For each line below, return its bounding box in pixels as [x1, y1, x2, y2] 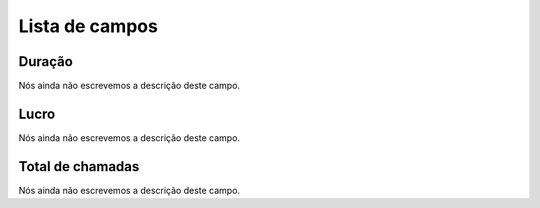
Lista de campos [18, 15, 159, 37]
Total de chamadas [18, 158, 140, 175]
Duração [18, 53, 74, 70]
